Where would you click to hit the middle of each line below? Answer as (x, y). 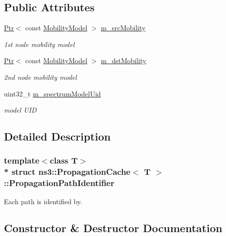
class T (64, 160)
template (22, 160)
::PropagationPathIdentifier (59, 183)
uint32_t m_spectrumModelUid (53, 93)
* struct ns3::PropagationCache (67, 172)
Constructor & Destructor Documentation (113, 227)
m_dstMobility (124, 60)
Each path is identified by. (43, 201)
